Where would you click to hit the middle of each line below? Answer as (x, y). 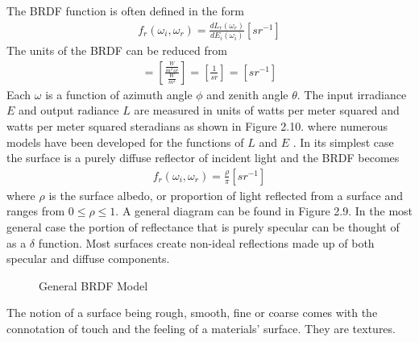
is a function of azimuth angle (119, 94)
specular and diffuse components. (88, 259)
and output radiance (69, 110)
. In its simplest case (343, 142)
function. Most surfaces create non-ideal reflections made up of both (206, 242)
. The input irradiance (352, 94)
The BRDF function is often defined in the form (125, 10)
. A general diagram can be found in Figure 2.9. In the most (264, 211)
